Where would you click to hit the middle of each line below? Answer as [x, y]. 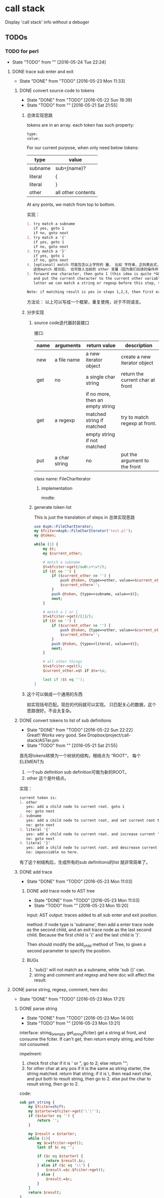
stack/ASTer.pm [43, 740]
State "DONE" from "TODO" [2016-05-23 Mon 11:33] [72, 81]
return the [133, 373]
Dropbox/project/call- [109, 735]
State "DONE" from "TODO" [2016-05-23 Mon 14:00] [80, 1018]
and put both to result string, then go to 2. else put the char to [89, 1079]
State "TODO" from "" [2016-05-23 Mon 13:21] [73, 1023]
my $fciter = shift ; [47, 1107]
